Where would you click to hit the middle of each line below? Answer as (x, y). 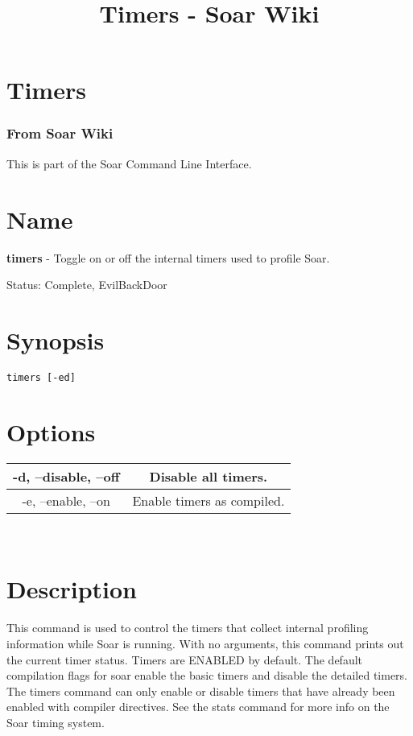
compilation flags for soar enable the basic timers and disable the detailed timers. (207, 675)
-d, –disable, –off (66, 476)
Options (51, 431)
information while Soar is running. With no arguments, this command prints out (205, 643)
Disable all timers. (209, 476)
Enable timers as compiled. (209, 500)
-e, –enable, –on (66, 500)
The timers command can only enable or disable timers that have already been (201, 691)
